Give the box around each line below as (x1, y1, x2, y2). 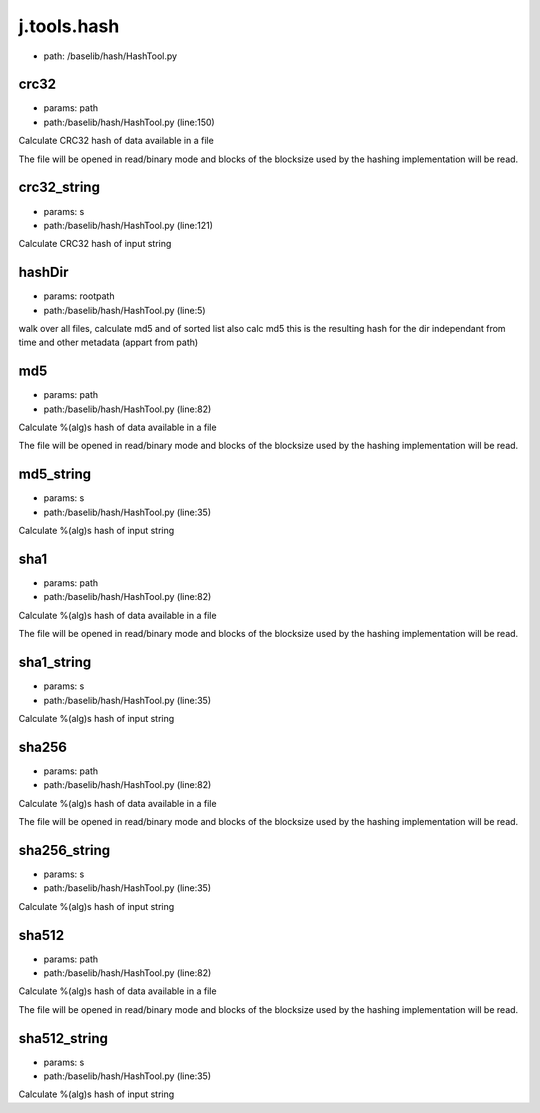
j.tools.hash (18, 15, 120, 37)
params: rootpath (43, 290, 115, 302)
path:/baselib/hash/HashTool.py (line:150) (43, 116, 215, 128)
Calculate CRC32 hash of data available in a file (18, 135, 214, 147)
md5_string (18, 466, 92, 483)
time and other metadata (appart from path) (18, 336, 199, 349)
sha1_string (18, 654, 92, 671)
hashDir (18, 264, 69, 281)
